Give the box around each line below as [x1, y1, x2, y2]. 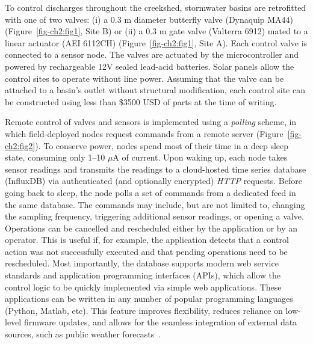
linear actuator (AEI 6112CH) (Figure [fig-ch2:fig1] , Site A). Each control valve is [5, 36, 308, 49]
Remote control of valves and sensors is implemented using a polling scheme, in [5, 115, 297, 128]
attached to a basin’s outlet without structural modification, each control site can [5, 84, 305, 96]
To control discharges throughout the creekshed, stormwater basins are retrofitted [5, 1, 306, 13]
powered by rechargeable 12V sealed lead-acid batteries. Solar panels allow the [5, 60, 294, 72]
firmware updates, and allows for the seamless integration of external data [23, 316, 297, 328]
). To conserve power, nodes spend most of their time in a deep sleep [35, 139, 289, 152]
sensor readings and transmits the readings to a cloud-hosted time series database [5, 162, 306, 175]
